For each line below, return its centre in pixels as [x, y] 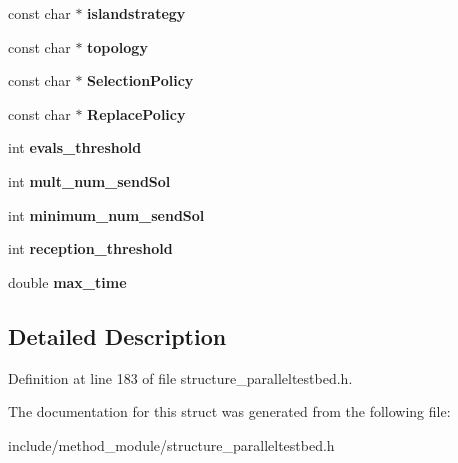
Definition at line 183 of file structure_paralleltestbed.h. [180, 377]
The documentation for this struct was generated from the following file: [229, 411]
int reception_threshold [90, 248]
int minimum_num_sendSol [106, 214]
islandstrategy [136, 13]
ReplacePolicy [136, 113]
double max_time [67, 281]
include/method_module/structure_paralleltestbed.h [171, 444]
